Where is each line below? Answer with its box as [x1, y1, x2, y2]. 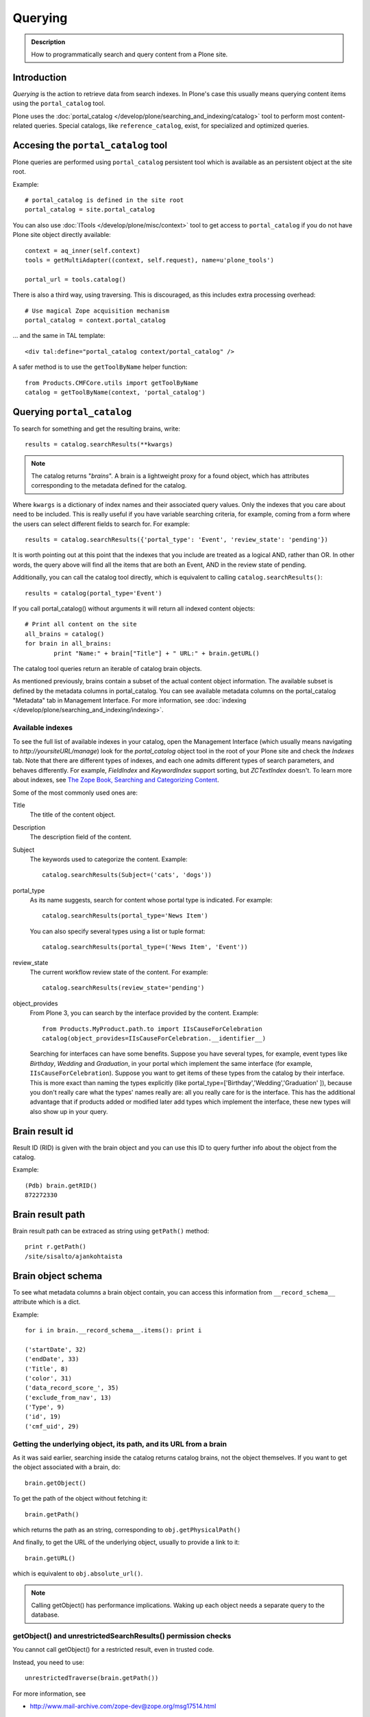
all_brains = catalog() [25, 630, 105, 638]
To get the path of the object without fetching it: [12, 1494, 148, 1503]
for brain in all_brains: [25, 639, 112, 648]
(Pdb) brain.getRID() [25, 1181, 97, 1190]
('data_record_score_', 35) [25, 1384, 119, 1392]
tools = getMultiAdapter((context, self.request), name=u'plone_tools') [25, 256, 274, 264]
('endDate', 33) [25, 1355, 79, 1363]
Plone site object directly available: [12, 231, 111, 239]
